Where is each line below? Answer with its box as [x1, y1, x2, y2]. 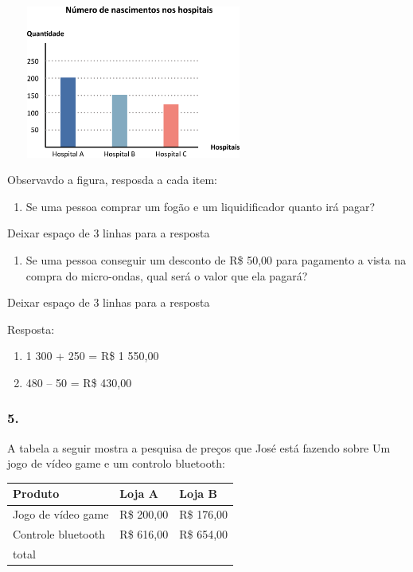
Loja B [179, 485, 217, 502]
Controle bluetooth [13, 526, 105, 543]
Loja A [119, 485, 158, 502]
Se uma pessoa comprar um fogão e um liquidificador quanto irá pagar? [25, 198, 376, 214]
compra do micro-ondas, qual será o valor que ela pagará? [25, 267, 308, 284]
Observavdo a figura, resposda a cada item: [7, 171, 218, 188]
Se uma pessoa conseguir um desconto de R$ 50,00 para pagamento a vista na [25, 251, 407, 268]
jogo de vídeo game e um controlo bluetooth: [7, 455, 225, 472]
